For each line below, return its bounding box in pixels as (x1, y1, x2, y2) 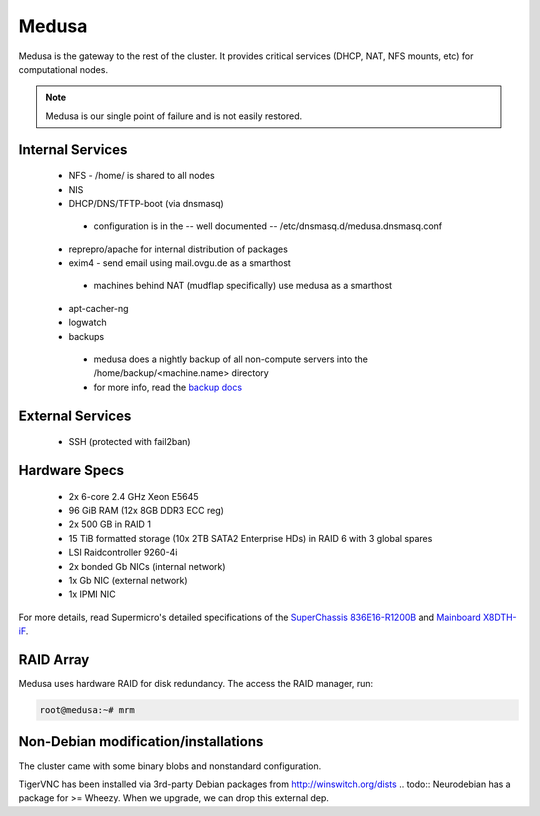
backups (68, 330, 105, 342)
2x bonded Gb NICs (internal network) (68, 560, 226, 572)
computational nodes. (18, 63, 109, 75)
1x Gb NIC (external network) (68, 574, 189, 586)
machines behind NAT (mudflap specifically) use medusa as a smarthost (93, 280, 393, 292)
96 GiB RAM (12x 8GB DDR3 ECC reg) (68, 505, 225, 517)
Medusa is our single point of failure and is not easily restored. (45, 110, 303, 122)
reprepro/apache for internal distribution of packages (68, 243, 289, 255)
